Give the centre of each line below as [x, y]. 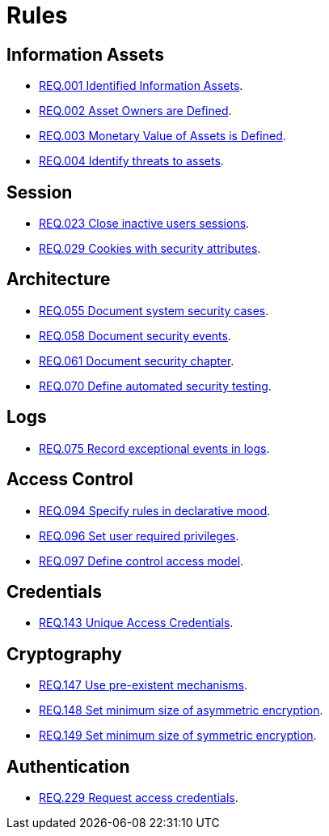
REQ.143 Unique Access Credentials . [136, 623]
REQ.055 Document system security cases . [154, 310]
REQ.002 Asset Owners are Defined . [135, 111]
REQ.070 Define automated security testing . [155, 386]
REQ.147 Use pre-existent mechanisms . [143, 685]
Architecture [59, 279]
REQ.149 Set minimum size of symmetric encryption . [178, 736]
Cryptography [64, 654]
